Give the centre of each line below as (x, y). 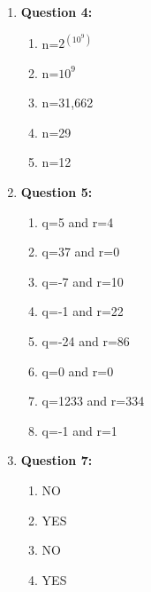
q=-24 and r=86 (86, 341)
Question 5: (57, 192)
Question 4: (57, 12)
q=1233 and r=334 (93, 401)
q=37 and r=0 (81, 252)
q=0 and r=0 (78, 371)
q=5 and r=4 (78, 221)
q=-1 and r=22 (83, 311)
